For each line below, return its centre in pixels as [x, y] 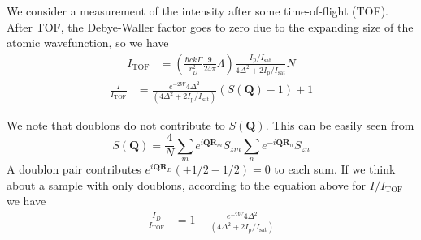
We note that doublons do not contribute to [116, 124]
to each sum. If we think [335, 168]
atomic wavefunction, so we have [88, 43]
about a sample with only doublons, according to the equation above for [187, 184]
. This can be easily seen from [340, 124]
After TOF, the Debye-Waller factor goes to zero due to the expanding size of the [210, 26]
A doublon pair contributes [74, 168]
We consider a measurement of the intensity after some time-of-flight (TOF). [197, 11]
